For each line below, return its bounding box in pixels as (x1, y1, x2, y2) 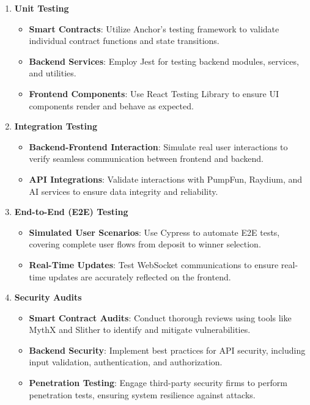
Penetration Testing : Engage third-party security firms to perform (29, 376, 287, 389)
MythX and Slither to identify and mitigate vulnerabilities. (29, 323, 251, 336)
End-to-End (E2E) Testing (14, 205, 128, 218)
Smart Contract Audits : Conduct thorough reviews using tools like (29, 311, 292, 324)
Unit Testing (14, 2, 69, 14)
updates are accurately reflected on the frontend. (48, 270, 231, 283)
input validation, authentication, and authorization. (29, 356, 223, 368)
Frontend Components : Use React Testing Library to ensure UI (29, 87, 279, 100)
